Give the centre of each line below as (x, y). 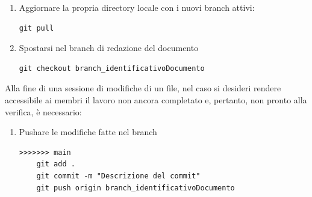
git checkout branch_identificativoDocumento (112, 68)
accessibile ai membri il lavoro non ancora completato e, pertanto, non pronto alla (156, 99)
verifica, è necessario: (43, 111)
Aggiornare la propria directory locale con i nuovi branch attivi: (137, 7)
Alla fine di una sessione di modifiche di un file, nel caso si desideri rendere (143, 88)
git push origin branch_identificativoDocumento (136, 188)
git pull (36, 28)
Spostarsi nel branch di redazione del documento (109, 48)
